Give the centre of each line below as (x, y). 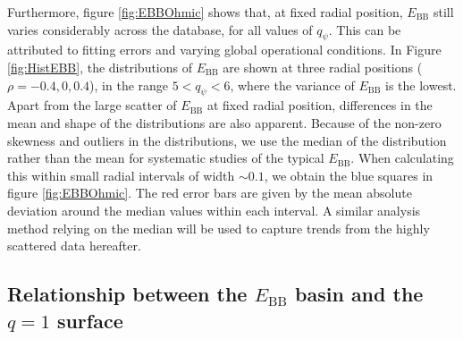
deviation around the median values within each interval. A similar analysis (214, 210)
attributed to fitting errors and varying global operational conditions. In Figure (224, 50)
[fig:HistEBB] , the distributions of (100, 67)
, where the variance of (292, 85)
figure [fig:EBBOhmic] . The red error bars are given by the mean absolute (210, 193)
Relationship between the (127, 294)
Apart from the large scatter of (92, 105)
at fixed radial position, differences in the (320, 105)
